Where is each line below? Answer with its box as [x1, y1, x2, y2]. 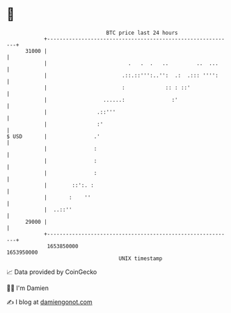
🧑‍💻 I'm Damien [6, 284, 49, 292]
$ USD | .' [6, 132, 100, 140]
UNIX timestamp [118, 254, 163, 262]
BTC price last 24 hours [106, 29, 178, 36]
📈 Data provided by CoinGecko [6, 268, 97, 276]
